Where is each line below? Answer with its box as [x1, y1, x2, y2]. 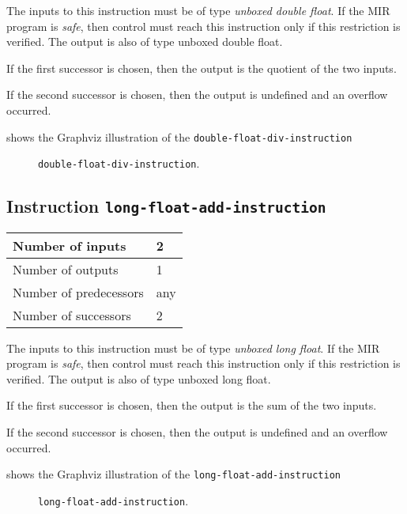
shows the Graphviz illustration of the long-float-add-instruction [6, 466, 341, 482]
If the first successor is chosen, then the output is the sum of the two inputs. [6, 397, 377, 414]
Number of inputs [13, 236, 126, 255]
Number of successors [13, 305, 131, 324]
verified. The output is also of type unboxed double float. [6, 33, 283, 50]
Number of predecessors [13, 282, 144, 301]
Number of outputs [13, 259, 119, 278]
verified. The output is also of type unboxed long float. [6, 370, 271, 387]
